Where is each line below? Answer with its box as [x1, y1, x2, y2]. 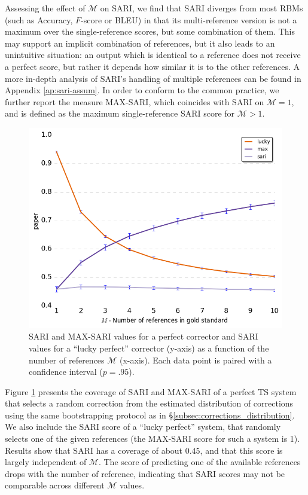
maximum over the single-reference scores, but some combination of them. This [5, 25, 295, 38]
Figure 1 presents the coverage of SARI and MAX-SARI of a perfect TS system [5, 385, 297, 398]
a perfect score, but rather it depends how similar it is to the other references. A [5, 60, 300, 72]
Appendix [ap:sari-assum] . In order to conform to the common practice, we [5, 84, 279, 96]
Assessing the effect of [5, 2, 86, 14]
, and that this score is [200, 444, 283, 456]
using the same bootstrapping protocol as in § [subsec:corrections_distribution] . [5, 408, 295, 421]
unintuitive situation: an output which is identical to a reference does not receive [5, 48, 301, 61]
